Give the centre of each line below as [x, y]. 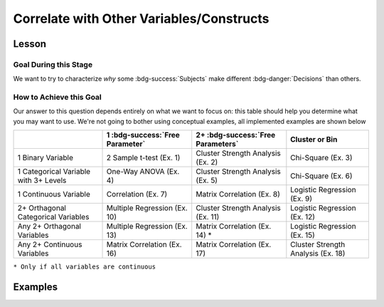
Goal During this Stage [53, 64]
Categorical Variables [53, 217]
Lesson [30, 44]
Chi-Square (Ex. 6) [321, 176]
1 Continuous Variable [54, 194]
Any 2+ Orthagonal [49, 227]
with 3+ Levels [42, 180]
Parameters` [217, 144]
